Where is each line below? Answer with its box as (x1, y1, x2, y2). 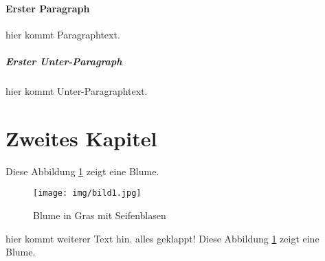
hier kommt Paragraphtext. (5, 27, 120, 41)
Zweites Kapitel (5, 124, 157, 152)
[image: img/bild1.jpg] (33, 188, 142, 198)
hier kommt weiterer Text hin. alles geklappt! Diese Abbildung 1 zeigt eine (5, 231, 320, 245)
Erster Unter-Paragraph (5, 54, 122, 68)
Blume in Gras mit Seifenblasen (33, 207, 166, 222)
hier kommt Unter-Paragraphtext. (5, 83, 148, 98)
